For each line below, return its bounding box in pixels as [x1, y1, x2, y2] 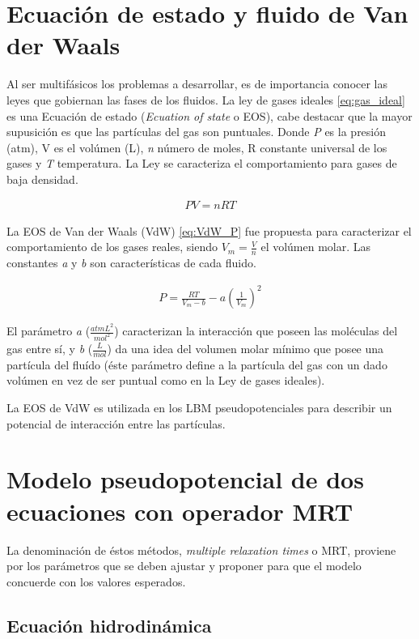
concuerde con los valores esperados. [6, 573, 186, 590]
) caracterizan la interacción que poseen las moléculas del [114, 322, 398, 339]
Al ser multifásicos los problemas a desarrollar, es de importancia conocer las [6, 75, 388, 92]
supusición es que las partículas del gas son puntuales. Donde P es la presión [6, 123, 387, 140]
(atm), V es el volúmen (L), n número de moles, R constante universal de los [6, 138, 387, 155]
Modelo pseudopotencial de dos [6, 462, 364, 496]
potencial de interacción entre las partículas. [6, 415, 226, 432]
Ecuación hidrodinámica [6, 612, 212, 637]
